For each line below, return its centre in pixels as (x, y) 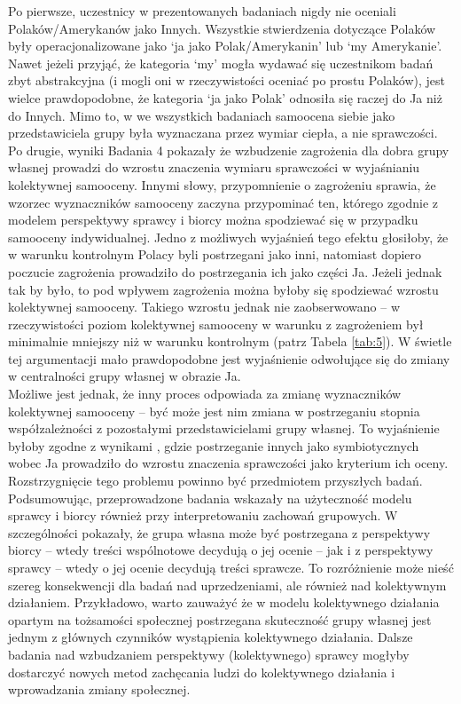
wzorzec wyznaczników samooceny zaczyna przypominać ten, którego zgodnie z (223, 202)
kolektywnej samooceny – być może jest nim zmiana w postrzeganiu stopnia (214, 411)
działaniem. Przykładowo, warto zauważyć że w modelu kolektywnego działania (224, 602)
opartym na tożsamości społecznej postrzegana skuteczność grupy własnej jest (220, 619)
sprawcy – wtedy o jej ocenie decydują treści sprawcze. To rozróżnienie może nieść (231, 567)
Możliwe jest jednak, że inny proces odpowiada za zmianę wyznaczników (205, 394)
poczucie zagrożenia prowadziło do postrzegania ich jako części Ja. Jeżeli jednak (225, 271)
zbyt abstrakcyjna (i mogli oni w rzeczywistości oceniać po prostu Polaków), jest (227, 80)
